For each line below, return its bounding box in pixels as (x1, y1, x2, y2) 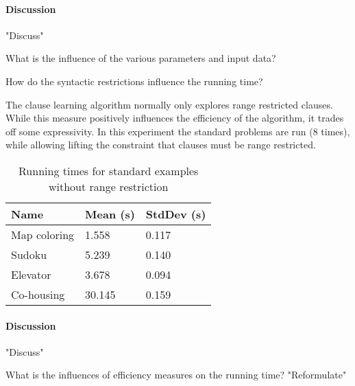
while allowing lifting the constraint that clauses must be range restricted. (5, 137, 316, 152)
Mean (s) (85, 205, 135, 222)
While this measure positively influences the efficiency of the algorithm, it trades (5, 111, 344, 125)
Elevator (11, 266, 51, 282)
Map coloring (11, 226, 75, 242)
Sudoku (11, 246, 47, 262)
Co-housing (11, 286, 65, 302)
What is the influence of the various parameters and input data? (5, 51, 276, 65)
